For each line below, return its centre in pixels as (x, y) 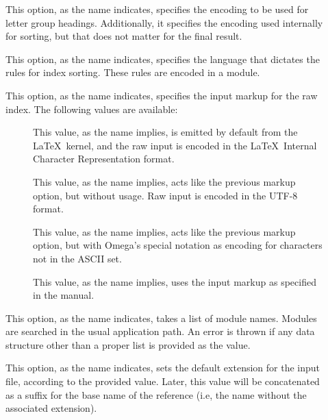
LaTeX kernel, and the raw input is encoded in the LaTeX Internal (175, 145)
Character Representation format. (104, 159)
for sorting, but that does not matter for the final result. (124, 36)
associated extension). (51, 408)
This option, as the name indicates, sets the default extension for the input (163, 368)
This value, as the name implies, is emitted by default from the (165, 132)
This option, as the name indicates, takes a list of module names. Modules (161, 318)
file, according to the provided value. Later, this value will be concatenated (163, 381)
